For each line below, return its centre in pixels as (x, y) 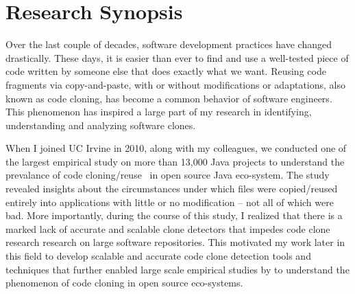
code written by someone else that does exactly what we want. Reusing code (166, 71)
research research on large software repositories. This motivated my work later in (175, 242)
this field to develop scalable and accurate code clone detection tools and (158, 256)
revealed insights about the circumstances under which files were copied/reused (172, 189)
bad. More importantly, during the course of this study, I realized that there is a (174, 215)
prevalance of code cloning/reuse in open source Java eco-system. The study (168, 175)
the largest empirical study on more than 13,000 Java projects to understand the (175, 161)
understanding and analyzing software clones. (101, 125)
